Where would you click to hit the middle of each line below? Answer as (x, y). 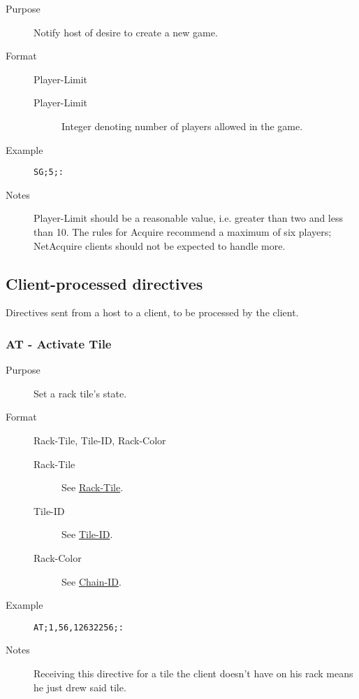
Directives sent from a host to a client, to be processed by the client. (152, 312)
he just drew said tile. (80, 687)
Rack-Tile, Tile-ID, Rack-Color (100, 440)
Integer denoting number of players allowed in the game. (182, 126)
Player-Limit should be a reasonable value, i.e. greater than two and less (189, 218)
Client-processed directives (104, 283)
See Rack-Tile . (93, 487)
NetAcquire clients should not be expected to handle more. (160, 245)
